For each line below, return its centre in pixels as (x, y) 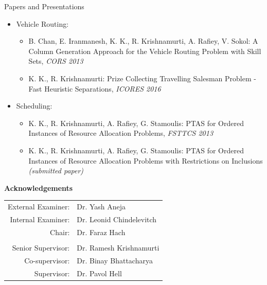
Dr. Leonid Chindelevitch (117, 219)
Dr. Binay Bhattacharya (115, 260)
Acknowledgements (39, 188)
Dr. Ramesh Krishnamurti (118, 247)
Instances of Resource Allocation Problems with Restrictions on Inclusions (146, 160)
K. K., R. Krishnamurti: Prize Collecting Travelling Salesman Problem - (142, 78)
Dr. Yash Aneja (101, 207)
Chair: (60, 232)
